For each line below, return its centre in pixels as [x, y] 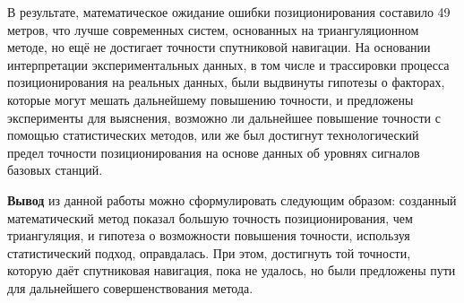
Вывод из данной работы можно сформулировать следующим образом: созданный [232, 199]
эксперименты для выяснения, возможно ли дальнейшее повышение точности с [224, 117]
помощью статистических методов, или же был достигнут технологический [213, 135]
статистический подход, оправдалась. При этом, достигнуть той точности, [209, 252]
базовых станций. [55, 170]
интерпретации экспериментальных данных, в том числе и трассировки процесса [228, 64]
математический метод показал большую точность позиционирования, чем [210, 217]
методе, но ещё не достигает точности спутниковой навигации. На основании [219, 47]
